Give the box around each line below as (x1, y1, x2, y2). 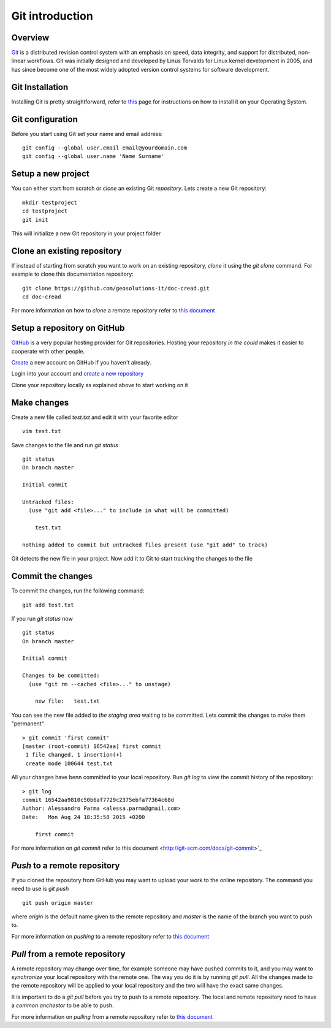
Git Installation (11, 81, 69, 92)
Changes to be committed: (22, 672, 101, 679)
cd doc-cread (22, 293, 61, 300)
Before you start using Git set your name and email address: (11, 130, 163, 137)
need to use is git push (11, 885, 69, 893)
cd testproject (22, 208, 68, 214)
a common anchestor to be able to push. (11, 1002, 114, 1009)
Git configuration (11, 114, 78, 124)
